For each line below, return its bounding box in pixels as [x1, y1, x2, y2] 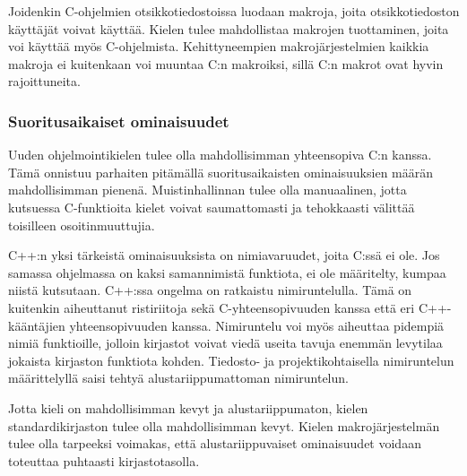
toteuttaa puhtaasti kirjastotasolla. [8, 451, 200, 470]
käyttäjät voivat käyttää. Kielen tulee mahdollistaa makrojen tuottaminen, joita [8, 19, 449, 38]
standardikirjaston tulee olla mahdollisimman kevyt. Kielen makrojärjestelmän [8, 416, 440, 435]
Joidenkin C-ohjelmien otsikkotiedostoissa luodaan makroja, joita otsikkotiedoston [8, 2, 460, 20]
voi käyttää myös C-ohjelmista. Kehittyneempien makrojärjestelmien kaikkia [8, 37, 429, 56]
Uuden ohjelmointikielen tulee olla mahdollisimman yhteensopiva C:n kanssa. [8, 145, 432, 164]
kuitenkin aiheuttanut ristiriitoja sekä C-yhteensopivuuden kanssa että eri [8, 298, 415, 316]
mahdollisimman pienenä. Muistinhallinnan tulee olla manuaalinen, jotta [8, 180, 407, 199]
